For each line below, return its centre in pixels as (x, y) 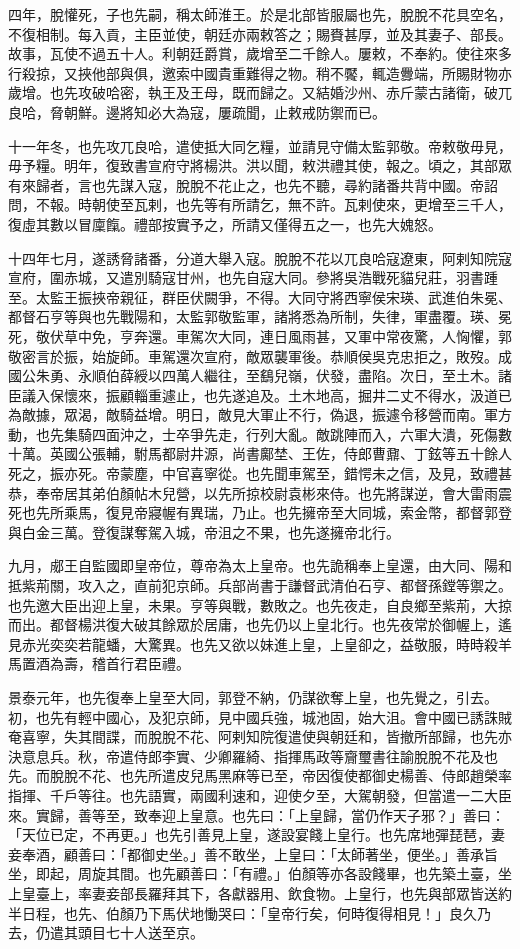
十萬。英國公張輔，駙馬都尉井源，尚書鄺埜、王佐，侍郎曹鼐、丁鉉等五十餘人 (260, 453)
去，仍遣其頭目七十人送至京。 (106, 932)
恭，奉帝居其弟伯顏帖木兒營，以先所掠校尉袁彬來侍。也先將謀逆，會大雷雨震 (260, 492)
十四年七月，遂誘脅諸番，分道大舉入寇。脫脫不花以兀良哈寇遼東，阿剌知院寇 (260, 257)
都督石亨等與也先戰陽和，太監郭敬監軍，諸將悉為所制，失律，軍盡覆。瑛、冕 (260, 316)
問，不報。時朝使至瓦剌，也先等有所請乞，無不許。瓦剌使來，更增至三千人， (260, 204)
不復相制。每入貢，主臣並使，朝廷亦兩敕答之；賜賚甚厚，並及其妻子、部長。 (260, 33)
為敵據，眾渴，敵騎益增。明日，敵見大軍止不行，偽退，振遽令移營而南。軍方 (260, 414)
